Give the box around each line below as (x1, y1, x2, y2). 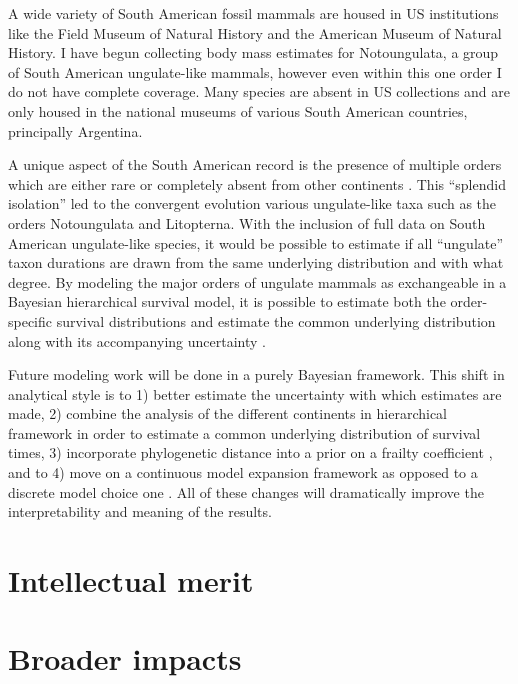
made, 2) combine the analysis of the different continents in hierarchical (8, 403, 447, 424)
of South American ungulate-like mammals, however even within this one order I (8, 61, 502, 82)
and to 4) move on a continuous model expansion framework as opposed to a (8, 462, 478, 483)
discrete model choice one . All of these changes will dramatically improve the (8, 481, 484, 502)
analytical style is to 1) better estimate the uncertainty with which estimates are (8, 383, 502, 404)
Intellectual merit (8, 560, 254, 601)
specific (8, 310, 53, 331)
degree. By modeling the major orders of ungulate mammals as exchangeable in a (8, 271, 507, 292)
